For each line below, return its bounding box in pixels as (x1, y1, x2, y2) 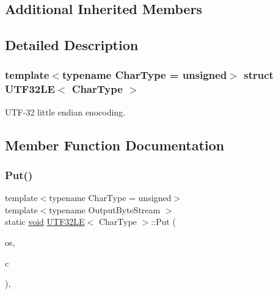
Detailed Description (5, 35, 139, 54)
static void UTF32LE (5, 215, 85, 228)
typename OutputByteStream (49, 203, 161, 216)
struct (244, 67, 274, 83)
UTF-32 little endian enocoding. (5, 105, 125, 118)
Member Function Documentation (5, 135, 225, 154)
